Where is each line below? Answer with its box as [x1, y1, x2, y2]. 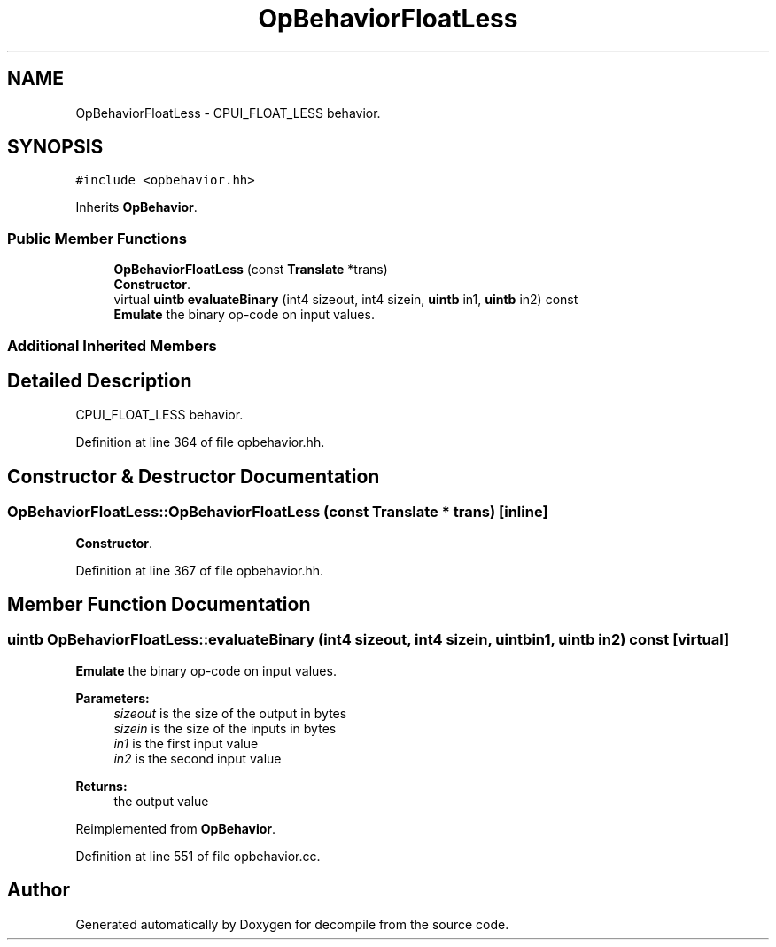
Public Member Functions [7, 229, 187, 247]
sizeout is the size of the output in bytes [113, 705, 347, 721]
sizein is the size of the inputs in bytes [113, 720, 337, 736]
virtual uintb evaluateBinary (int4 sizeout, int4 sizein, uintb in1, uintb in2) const [113, 292, 578, 308]
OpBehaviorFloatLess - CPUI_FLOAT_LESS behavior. [75, 105, 381, 121]
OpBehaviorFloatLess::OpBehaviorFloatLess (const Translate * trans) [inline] [7, 503, 548, 521]
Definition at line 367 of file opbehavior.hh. [75, 562, 324, 578]
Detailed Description [7, 369, 192, 392]
